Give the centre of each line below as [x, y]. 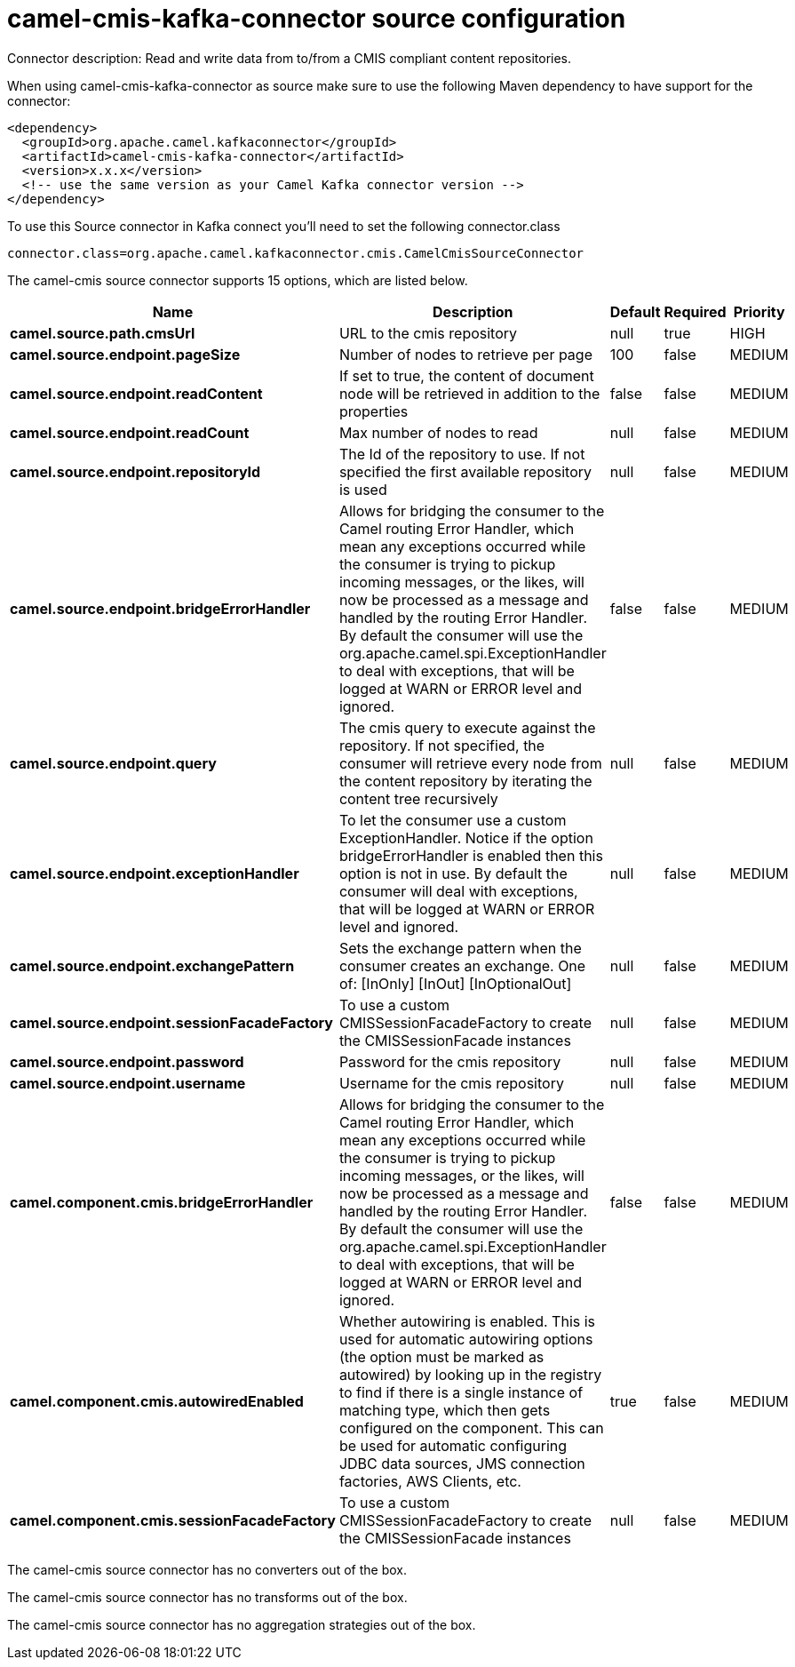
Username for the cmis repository [451, 1083]
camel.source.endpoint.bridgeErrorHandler [160, 608]
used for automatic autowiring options [466, 1339]
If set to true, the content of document [466, 375]
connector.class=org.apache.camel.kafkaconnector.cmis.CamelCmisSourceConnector [296, 253]
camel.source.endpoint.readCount [130, 432]
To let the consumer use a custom [453, 820]
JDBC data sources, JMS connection [462, 1463]
